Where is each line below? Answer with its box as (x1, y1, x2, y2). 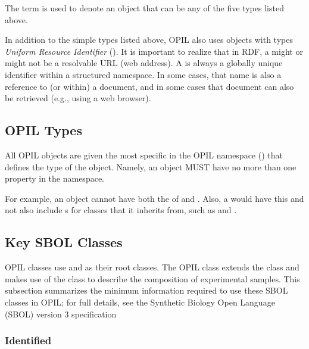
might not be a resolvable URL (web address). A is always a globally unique (5, 57, 283, 69)
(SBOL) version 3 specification (5, 307, 117, 320)
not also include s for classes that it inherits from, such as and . (5, 204, 237, 216)
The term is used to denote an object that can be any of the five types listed (5, 2, 284, 14)
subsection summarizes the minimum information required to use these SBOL (5, 284, 288, 297)
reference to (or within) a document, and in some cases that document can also (5, 80, 294, 92)
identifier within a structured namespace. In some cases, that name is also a (5, 68, 282, 80)
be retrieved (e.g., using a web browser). (5, 92, 151, 104)
